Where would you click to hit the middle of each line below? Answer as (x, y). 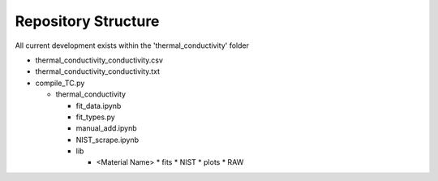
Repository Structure (87, 21)
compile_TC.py (60, 83)
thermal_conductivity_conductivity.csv (99, 60)
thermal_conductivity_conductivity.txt (98, 71)
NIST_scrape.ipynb (107, 140)
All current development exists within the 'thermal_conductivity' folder (132, 45)
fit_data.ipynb (99, 106)
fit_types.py (95, 117)
